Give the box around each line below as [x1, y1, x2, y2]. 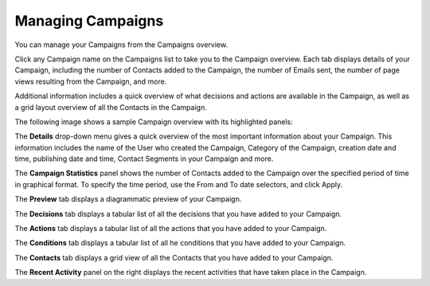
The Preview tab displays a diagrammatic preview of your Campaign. [14, 194, 242, 204]
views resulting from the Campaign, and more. [14, 76, 167, 86]
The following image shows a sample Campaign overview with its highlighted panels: [14, 116, 294, 127]
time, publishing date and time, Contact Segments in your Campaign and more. [14, 154, 274, 163]
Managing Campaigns [14, 12, 164, 29]
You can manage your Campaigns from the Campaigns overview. [14, 40, 229, 49]
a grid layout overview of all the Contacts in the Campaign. [14, 102, 207, 112]
